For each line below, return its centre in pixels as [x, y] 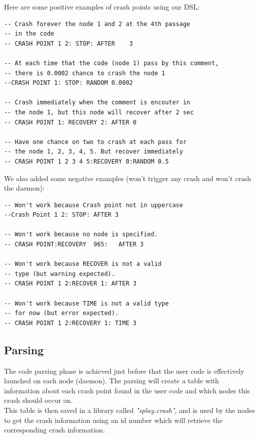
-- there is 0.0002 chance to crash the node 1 [85, 73]
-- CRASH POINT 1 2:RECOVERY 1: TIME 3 [70, 323]
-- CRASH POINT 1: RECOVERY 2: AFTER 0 [70, 122]
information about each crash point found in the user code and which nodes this [127, 390]
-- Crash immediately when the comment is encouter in [97, 103]
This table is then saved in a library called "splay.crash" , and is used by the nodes [129, 410]
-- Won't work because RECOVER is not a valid [83, 264]
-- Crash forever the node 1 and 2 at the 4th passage [97, 24]
